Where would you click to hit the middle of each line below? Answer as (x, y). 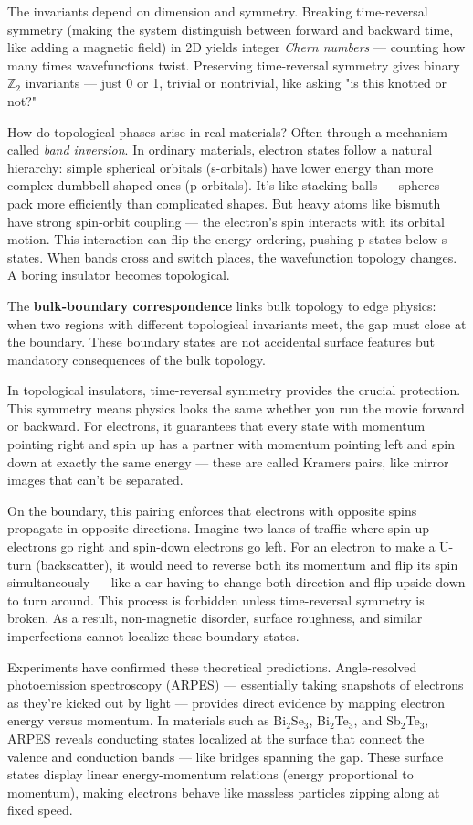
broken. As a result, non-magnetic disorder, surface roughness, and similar (215, 618)
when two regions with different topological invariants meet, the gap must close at (237, 323)
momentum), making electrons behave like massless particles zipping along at (224, 792)
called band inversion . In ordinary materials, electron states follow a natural (220, 150)
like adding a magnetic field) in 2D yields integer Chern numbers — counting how (236, 47)
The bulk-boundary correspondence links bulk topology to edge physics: (222, 305)
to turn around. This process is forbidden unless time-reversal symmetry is (216, 600)
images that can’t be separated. (95, 480)
